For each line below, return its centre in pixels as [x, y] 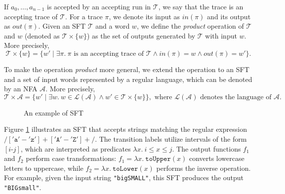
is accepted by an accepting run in [99, 6]
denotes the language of [236, 97]
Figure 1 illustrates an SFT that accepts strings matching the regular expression [125, 129]
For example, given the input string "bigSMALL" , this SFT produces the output [124, 177]
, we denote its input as [144, 16]
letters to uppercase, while [44, 168]
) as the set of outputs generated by [141, 35]
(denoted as [42, 35]
